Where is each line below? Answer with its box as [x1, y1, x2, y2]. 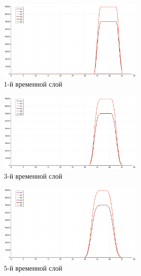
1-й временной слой [4, 79, 63, 89]
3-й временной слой [4, 170, 63, 181]
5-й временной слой [4, 262, 63, 273]
